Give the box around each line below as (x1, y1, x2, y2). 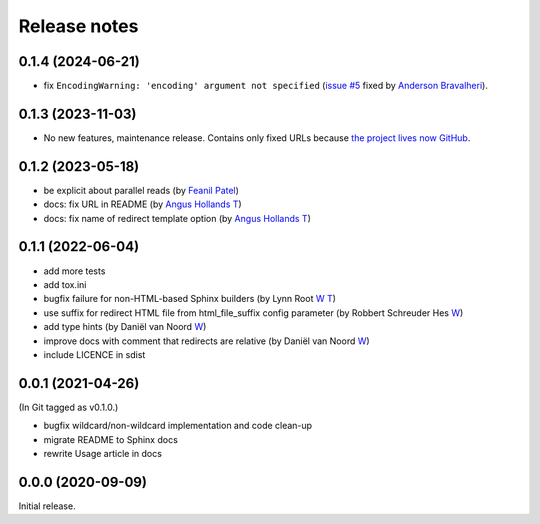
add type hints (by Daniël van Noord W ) (43, 321, 207, 333)
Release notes (18, 15, 139, 37)
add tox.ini (43, 278, 87, 290)
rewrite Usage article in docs (43, 447, 162, 459)
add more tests (43, 265, 106, 277)
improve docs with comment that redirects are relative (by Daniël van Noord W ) (43, 335, 370, 347)
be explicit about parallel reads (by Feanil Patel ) (43, 184, 240, 196)
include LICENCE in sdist (43, 348, 146, 360)
